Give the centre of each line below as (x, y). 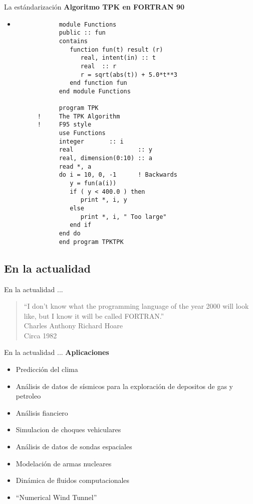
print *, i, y (104, 200)
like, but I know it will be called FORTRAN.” (94, 316)
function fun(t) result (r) (116, 49)
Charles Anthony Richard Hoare (73, 326)
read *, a (75, 166)
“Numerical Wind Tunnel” (56, 497)
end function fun (98, 83)
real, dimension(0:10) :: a (105, 158)
